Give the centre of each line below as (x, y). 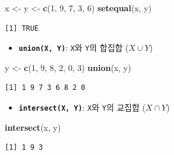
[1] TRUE (22, 28)
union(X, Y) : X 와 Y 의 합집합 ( (74, 48)
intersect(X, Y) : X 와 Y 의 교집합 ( (82, 107)
